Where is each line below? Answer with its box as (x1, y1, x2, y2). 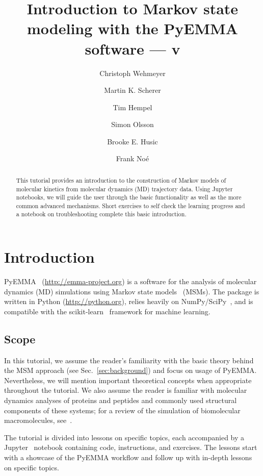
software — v (85, 38, 180, 59)
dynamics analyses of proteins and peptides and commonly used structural (4, 395, 237, 406)
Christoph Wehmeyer (99, 67, 166, 78)
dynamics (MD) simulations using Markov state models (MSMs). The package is (4, 286, 259, 296)
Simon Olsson (111, 119, 154, 130)
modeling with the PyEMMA (27, 18, 238, 39)
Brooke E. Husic (107, 136, 158, 146)
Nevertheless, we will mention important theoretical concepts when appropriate (4, 374, 252, 385)
